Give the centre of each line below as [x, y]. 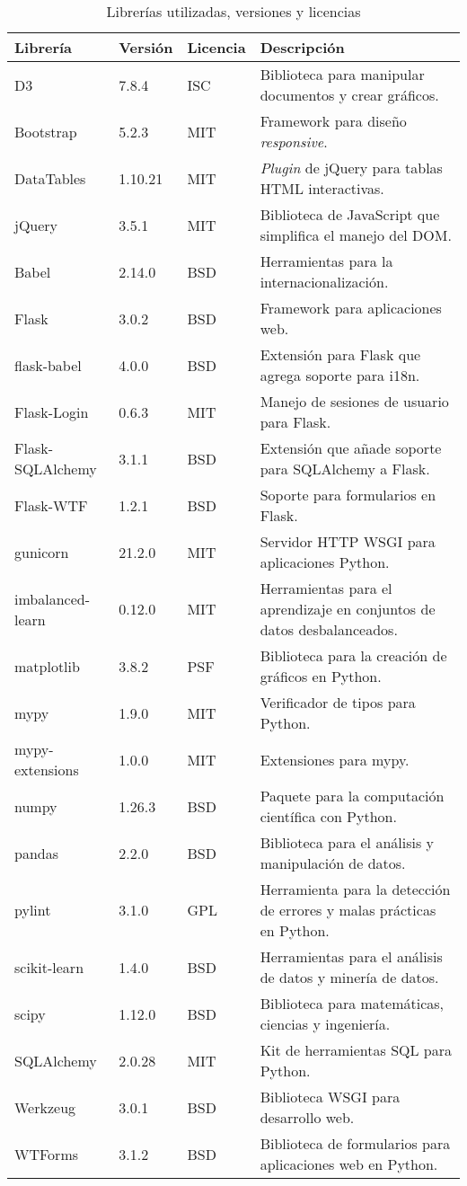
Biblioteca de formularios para [355, 1143]
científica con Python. [328, 816]
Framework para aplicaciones [351, 308]
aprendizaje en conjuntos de [348, 609]
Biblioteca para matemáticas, [352, 1003]
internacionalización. [324, 282]
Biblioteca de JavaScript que [350, 214]
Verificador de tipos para [338, 702]
